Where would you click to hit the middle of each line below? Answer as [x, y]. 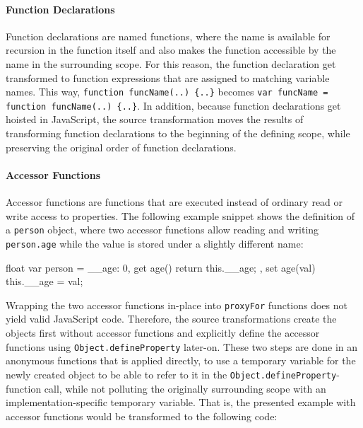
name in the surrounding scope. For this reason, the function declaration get [171, 63]
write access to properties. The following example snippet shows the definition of [180, 215]
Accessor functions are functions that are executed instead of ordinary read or [174, 202]
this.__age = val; [44, 281]
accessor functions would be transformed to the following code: [142, 416]
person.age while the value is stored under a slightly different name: [155, 243]
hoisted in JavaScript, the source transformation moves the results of [155, 119]
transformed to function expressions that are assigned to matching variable [168, 77]
